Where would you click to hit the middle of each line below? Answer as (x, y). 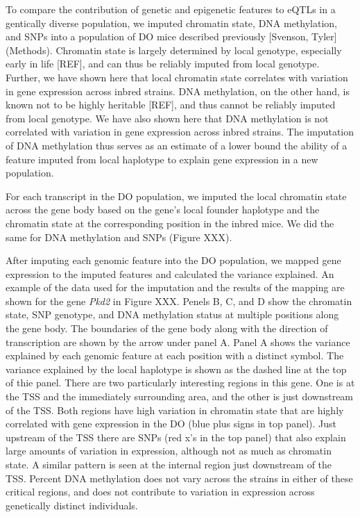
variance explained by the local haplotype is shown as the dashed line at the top (176, 369)
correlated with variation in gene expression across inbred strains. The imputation (180, 132)
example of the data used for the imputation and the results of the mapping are (175, 287)
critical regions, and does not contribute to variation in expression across (160, 492)
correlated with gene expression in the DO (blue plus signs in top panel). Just (171, 424)
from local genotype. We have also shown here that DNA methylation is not (167, 118)
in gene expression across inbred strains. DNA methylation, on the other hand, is (178, 91)
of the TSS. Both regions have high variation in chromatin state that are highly (175, 410)
